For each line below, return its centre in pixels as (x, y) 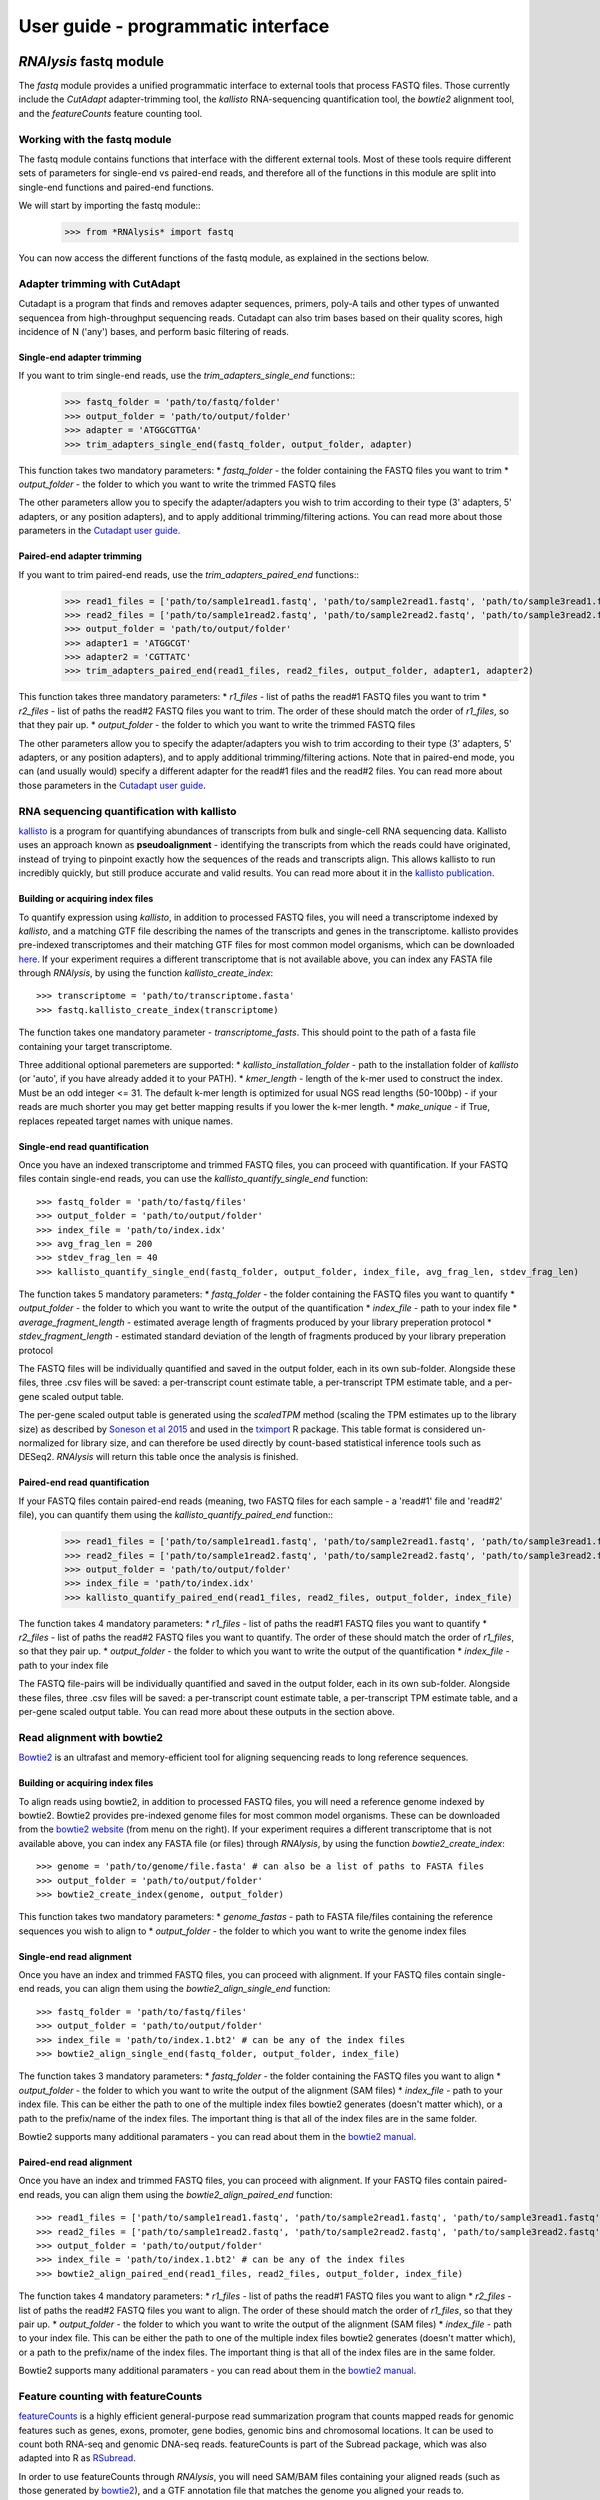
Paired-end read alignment (75, 2162)
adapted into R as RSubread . (77, 2458)
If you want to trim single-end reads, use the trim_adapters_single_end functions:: (187, 376)
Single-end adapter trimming (80, 357)
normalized (41, 1443)
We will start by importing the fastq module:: (109, 206)
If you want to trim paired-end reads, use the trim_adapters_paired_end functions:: (189, 574)
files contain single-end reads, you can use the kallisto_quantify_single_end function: (193, 1179)
